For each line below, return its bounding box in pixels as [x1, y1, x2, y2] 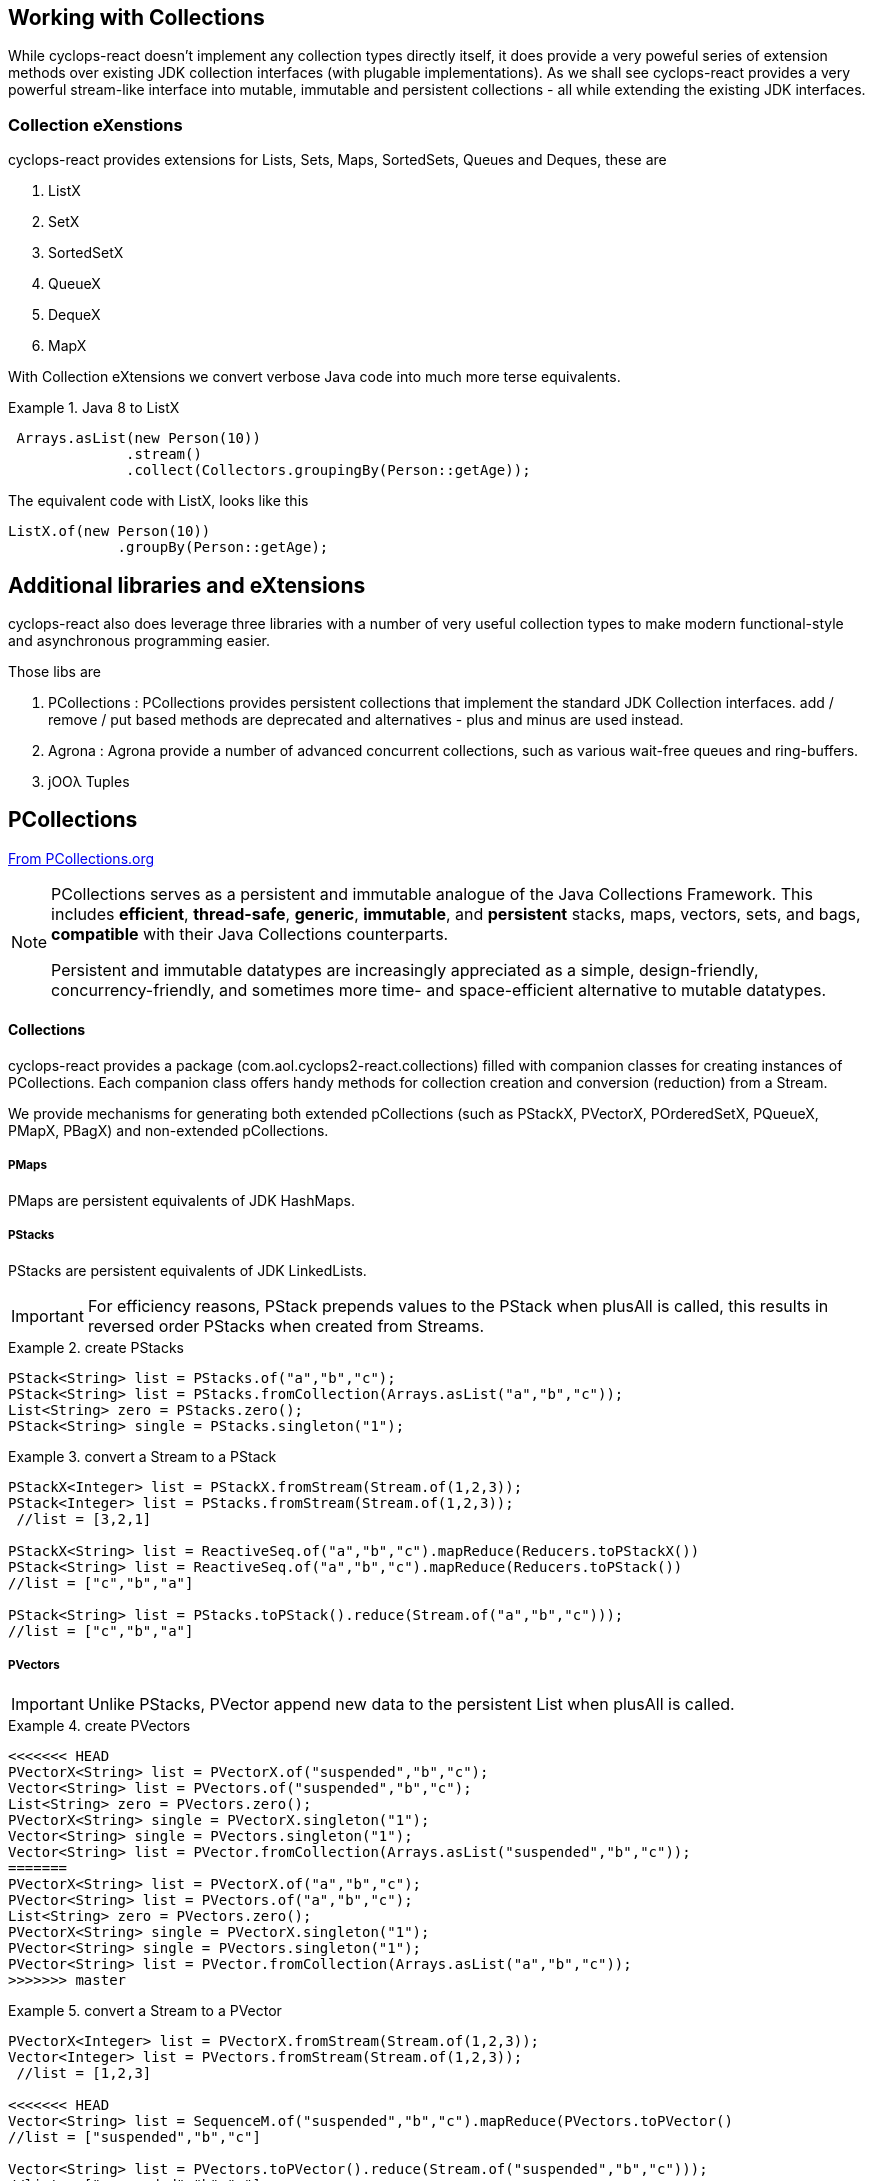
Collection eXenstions [8, 114, 183, 135]
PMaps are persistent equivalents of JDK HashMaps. [8, 1191, 355, 1209]
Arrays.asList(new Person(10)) [16, 430, 261, 447]
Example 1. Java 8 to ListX [8, 399, 180, 417]
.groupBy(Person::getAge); [117, 539, 329, 556]
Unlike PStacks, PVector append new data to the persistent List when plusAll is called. [87, 1694, 735, 1715]
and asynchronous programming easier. [8, 632, 270, 650]
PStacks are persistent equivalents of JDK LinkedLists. [8, 1261, 367, 1279]
